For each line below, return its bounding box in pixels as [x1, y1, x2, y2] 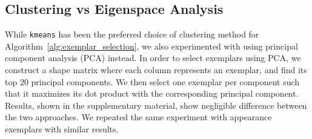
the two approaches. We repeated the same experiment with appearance [5, 111, 272, 123]
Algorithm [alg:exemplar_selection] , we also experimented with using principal [5, 39, 298, 52]
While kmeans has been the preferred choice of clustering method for [5, 28, 259, 40]
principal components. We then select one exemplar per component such [31, 75, 300, 88]
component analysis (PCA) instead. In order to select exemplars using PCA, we [5, 51, 301, 64]
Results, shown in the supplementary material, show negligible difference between [5, 99, 307, 111]
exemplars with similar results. [5, 123, 119, 135]
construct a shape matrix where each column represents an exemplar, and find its [5, 63, 307, 76]
